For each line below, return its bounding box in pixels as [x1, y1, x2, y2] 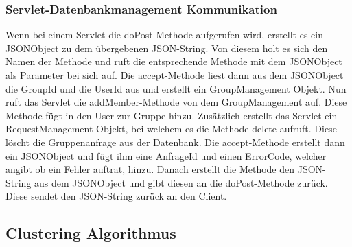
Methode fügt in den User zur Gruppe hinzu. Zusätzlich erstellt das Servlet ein [5, 108, 338, 122]
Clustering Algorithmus [5, 222, 176, 244]
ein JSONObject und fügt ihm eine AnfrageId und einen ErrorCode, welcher [5, 148, 327, 163]
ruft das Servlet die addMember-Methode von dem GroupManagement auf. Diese [5, 95, 347, 109]
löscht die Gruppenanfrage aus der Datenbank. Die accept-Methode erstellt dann [5, 134, 345, 149]
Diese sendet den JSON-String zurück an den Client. [5, 189, 227, 203]
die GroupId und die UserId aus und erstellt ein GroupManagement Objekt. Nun [5, 81, 347, 95]
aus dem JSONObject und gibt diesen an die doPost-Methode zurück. [34, 175, 328, 189]
